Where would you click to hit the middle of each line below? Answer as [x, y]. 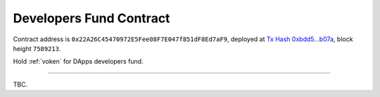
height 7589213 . [37, 48]
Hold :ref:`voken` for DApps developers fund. [78, 61]
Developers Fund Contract [91, 18]
